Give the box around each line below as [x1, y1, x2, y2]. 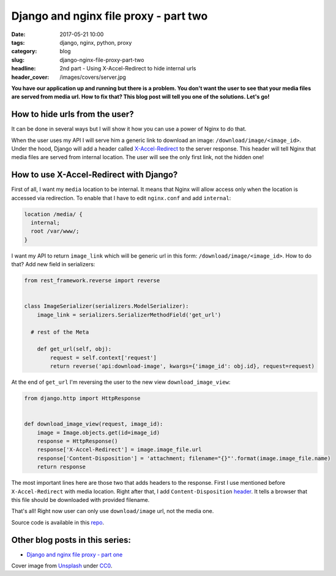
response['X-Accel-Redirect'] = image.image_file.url [37, 446, 202, 453]
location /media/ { [24, 211, 83, 217]
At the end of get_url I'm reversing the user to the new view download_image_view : [11, 378, 231, 386]
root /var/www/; [31, 228, 80, 235]
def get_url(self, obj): [37, 346, 112, 353]
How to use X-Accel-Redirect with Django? [11, 170, 178, 180]
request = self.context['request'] [50, 354, 157, 361]
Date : [11, 31, 26, 38]
